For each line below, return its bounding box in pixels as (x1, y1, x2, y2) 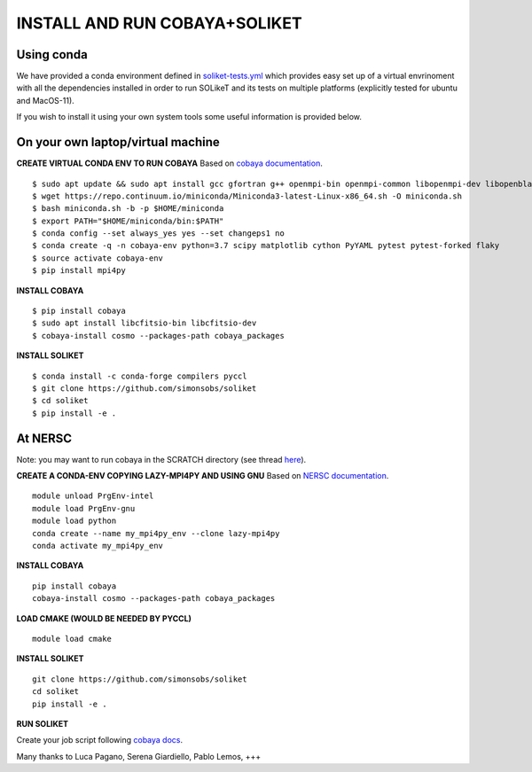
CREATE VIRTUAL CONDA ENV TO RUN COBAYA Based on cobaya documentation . (16, 158, 323, 168)
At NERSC (16, 431, 73, 446)
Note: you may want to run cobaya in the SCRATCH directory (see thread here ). (16, 454, 307, 464)
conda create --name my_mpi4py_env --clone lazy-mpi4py (32, 528, 280, 538)
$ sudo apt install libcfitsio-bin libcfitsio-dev (32, 318, 257, 328)
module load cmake (32, 634, 113, 643)
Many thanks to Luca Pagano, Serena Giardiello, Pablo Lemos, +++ (16, 751, 262, 761)
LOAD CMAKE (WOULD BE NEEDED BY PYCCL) (16, 612, 192, 624)
